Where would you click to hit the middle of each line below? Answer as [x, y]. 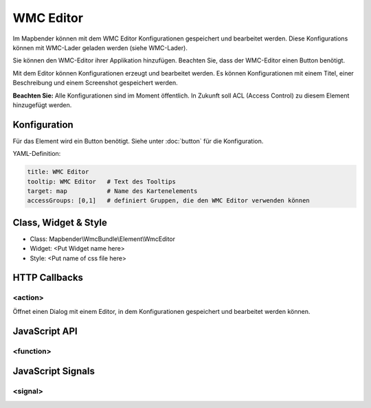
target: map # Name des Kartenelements [112, 191]
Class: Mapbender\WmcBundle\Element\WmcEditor [102, 239]
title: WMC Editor [58, 172]
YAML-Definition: [37, 154]
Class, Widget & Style [60, 222]
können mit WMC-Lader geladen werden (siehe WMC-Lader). [100, 47]
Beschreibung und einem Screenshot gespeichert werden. [95, 83]
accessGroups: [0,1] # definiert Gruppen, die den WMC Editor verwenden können [169, 201]
